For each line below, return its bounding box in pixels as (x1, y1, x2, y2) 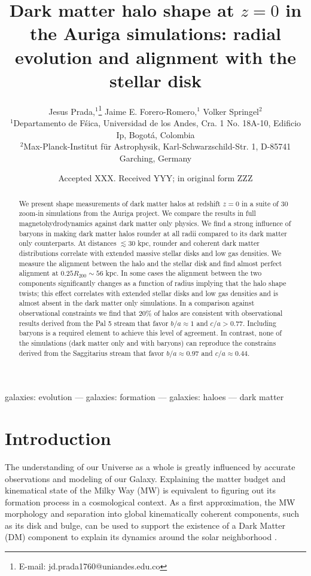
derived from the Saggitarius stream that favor (19, 348, 164, 358)
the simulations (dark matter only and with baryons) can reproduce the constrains (19, 337, 276, 348)
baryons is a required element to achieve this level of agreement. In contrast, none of (19, 328, 282, 338)
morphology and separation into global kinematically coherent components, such (5, 507, 299, 520)
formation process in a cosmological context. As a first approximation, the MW (5, 495, 295, 508)
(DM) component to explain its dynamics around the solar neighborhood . (5, 531, 277, 543)
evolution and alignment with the (15, 44, 296, 69)
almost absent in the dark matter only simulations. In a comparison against (19, 298, 255, 308)
